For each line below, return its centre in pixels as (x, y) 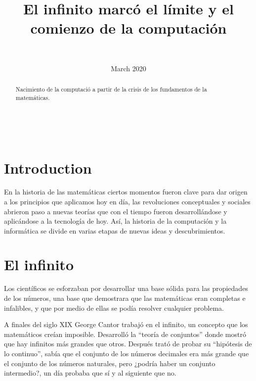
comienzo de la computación (128, 28)
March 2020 (128, 68)
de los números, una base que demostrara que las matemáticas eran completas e (125, 298)
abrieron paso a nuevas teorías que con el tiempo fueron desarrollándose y (116, 211)
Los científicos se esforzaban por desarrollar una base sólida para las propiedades (126, 288)
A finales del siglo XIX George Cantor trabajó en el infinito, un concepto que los (126, 324)
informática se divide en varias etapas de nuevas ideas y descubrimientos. (115, 230)
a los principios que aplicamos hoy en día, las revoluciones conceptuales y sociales (127, 201)
